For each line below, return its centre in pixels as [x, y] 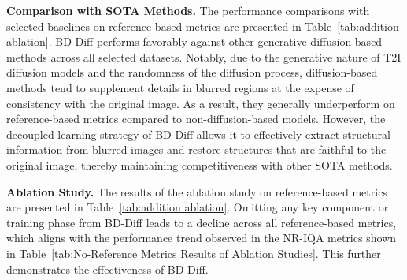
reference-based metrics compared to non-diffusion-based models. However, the [196, 119]
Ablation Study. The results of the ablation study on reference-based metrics [197, 191]
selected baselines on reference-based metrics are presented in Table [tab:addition [203, 26]
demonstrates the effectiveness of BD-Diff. [107, 269]
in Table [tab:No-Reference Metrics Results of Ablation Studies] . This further [194, 253]
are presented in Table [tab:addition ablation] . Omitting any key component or [198, 207]
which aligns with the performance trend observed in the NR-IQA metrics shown [201, 238]
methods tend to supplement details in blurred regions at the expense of [180, 87]
